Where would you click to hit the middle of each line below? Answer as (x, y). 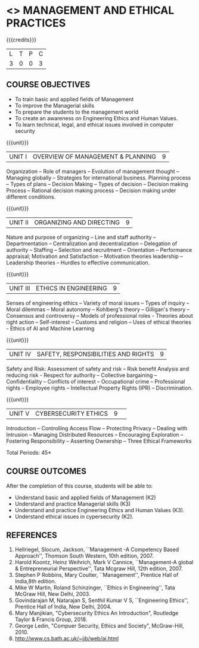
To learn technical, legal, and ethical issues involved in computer (94, 124)
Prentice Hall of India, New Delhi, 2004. (63, 607)
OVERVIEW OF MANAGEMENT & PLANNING (94, 156)
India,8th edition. (35, 582)
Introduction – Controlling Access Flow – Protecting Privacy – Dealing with (97, 428)
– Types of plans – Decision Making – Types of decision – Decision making (97, 184)
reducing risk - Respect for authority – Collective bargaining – (82, 375)
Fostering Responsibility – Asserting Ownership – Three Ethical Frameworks (99, 441)
